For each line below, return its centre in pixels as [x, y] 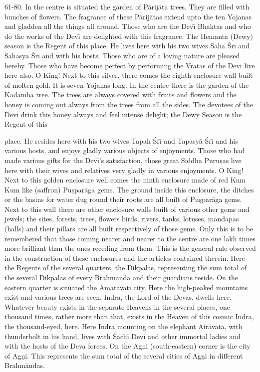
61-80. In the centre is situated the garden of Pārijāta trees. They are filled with [127, 6]
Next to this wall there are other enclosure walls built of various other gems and [127, 209]
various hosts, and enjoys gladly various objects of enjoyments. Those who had [125, 150]
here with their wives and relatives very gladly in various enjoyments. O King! [124, 170]
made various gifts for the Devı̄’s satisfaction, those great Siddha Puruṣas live [123, 160]
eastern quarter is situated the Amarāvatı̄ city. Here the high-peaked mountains [126, 287]
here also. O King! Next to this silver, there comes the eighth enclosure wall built [129, 75]
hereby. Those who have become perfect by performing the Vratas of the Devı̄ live [130, 65]
